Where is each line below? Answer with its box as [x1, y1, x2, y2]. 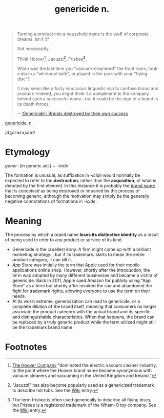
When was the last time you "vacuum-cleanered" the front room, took [17, 65, 158, 71]
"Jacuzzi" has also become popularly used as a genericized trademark [12, 382, 154, 388]
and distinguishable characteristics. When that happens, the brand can [12, 314, 155, 320]
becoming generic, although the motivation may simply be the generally [5, 193, 150, 199]
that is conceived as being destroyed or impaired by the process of [5, 187, 140, 194]
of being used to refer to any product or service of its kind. [5, 236, 123, 243]
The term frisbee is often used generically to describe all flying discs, [12, 396, 152, 402]
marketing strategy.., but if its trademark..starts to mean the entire [12, 251, 145, 257]
